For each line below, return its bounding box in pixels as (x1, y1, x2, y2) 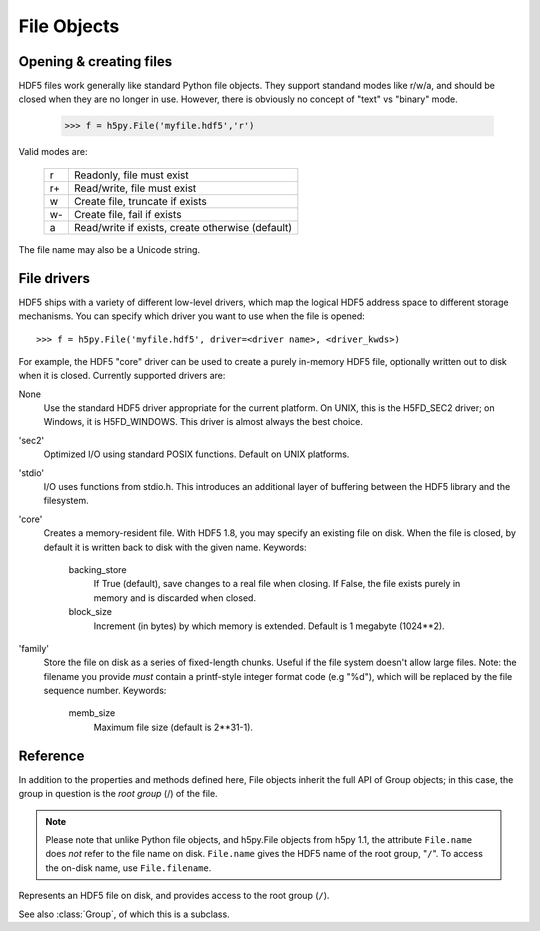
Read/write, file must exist (73, 181, 197, 195)
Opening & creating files (18, 53, 173, 70)
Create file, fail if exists (73, 207, 182, 221)
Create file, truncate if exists (73, 194, 207, 208)
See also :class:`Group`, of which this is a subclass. (18, 908, 230, 920)
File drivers (18, 270, 90, 287)
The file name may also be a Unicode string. (18, 243, 200, 255)
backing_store (68, 563, 127, 575)
